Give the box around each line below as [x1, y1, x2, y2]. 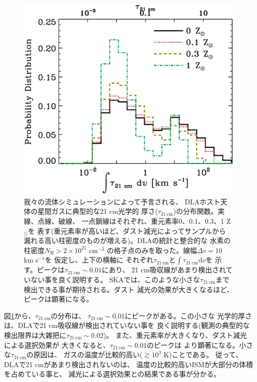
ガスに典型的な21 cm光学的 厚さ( [51, 206, 158, 216]
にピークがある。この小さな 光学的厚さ [124, 310, 252, 320]
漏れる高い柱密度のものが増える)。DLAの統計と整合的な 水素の [24, 235, 231, 246]
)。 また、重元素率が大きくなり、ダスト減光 [103, 329, 247, 340]
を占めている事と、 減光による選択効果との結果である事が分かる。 [4, 369, 221, 379]
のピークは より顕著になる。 [147, 339, 239, 350]
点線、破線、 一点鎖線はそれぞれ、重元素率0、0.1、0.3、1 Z [37, 216, 231, 226]
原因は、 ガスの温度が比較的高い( [33, 349, 143, 360]
